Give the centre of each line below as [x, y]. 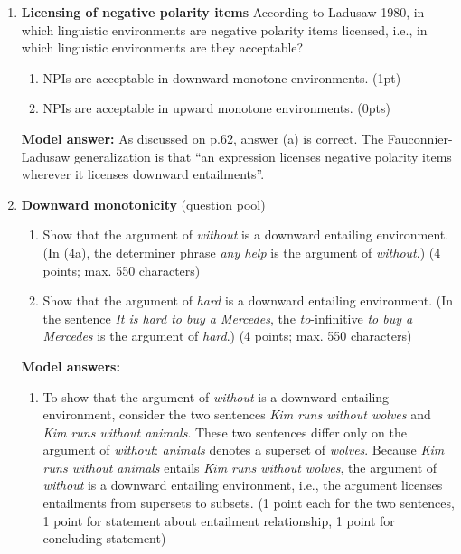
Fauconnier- [420, 138]
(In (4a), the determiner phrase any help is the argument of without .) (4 [242, 252]
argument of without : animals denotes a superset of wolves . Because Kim [244, 450]
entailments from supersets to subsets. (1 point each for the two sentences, [249, 503]
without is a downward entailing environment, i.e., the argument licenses [243, 485]
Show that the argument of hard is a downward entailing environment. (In [248, 300]
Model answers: [71, 366]
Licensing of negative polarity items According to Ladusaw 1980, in [223, 12]
